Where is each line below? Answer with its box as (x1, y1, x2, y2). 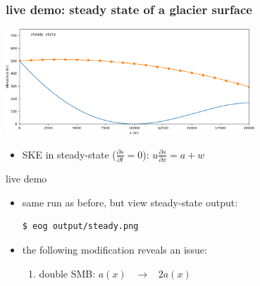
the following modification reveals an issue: (22, 242, 207, 257)
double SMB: (39, 266, 96, 280)
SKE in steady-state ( (22, 147, 116, 161)
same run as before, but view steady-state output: (22, 194, 238, 209)
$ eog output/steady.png (22, 221, 139, 232)
